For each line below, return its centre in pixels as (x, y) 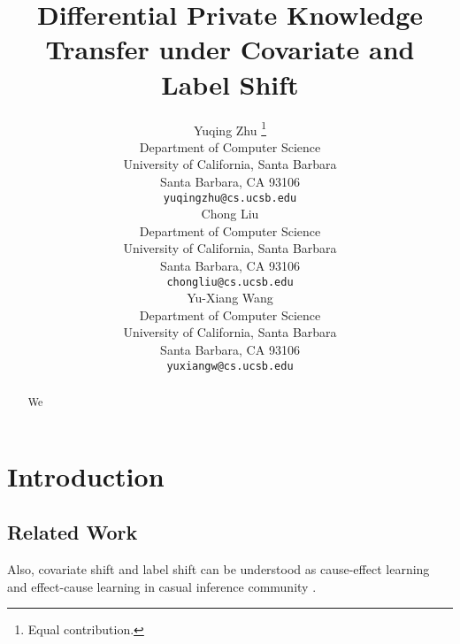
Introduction (86, 475)
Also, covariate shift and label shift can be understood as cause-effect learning (218, 569)
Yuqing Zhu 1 (230, 128)
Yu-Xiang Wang (230, 298)
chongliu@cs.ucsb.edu (230, 282)
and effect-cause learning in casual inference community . (162, 586)
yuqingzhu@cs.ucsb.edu (230, 198)
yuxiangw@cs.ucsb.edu (230, 366)
